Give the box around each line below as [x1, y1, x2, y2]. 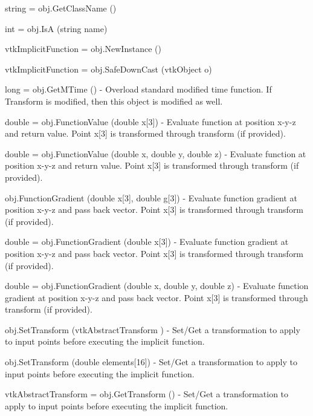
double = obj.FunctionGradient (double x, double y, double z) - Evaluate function [5, 279, 309, 292]
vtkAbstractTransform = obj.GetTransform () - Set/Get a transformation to [5, 388, 289, 400]
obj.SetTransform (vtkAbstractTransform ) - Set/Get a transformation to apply [5, 323, 300, 336]
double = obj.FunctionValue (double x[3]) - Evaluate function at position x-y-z [5, 115, 296, 128]
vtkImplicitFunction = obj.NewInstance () [5, 42, 161, 55]
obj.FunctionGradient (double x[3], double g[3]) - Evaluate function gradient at [5, 191, 298, 204]
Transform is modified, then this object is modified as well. [5, 94, 223, 107]
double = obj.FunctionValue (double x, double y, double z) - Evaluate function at [5, 147, 306, 160]
